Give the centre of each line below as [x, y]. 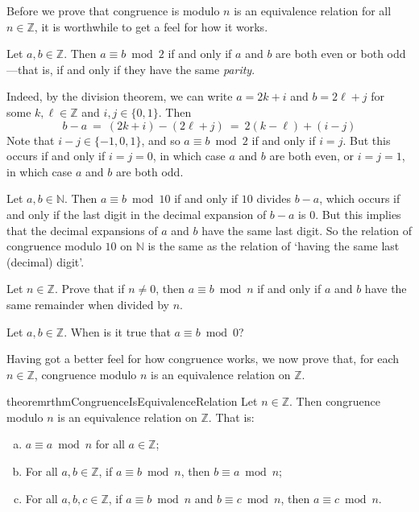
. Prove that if [89, 289]
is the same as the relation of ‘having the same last [274, 246]
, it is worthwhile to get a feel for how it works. [151, 26]
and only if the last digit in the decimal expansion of [137, 214]
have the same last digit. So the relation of [307, 230]
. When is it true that [117, 331]
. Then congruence [335, 401]
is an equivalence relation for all [313, 10]
